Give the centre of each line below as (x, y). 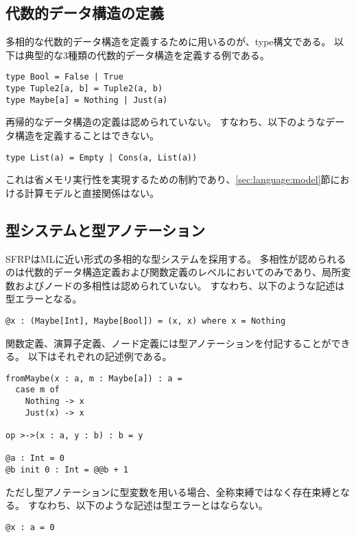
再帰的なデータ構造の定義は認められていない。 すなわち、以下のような (166, 122)
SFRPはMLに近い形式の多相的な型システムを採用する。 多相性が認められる (176, 258)
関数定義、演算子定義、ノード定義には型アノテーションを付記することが (168, 343)
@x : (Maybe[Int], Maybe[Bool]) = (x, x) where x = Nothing (146, 321)
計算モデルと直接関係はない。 (92, 192)
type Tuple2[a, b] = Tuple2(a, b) (84, 89)
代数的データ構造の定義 (85, 13)
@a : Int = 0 (35, 458)
